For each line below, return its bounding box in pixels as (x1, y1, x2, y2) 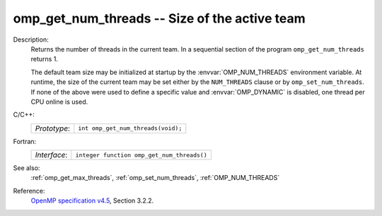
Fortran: (13, 137, 37, 145)
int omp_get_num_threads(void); (78, 124, 183, 132)
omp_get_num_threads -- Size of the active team (13, 11, 306, 26)
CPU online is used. (30, 97, 88, 106)
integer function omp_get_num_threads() (75, 151, 208, 159)
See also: (13, 164, 40, 172)
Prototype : (35, 124, 71, 133)
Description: (13, 35, 49, 44)
